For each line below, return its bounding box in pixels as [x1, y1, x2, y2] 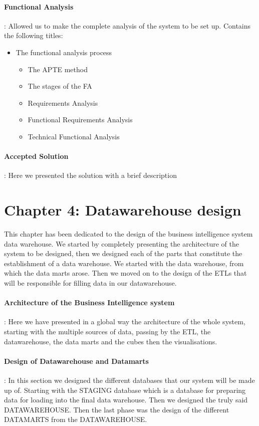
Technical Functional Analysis [28, 131, 120, 141]
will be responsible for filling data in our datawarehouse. [4, 278, 177, 288]
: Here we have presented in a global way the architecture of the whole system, [4, 316, 245, 327]
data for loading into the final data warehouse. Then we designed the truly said [4, 394, 248, 405]
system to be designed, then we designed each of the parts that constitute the [4, 248, 242, 259]
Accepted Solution [4, 151, 69, 161]
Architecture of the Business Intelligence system [4, 297, 175, 308]
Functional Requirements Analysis [28, 114, 133, 125]
